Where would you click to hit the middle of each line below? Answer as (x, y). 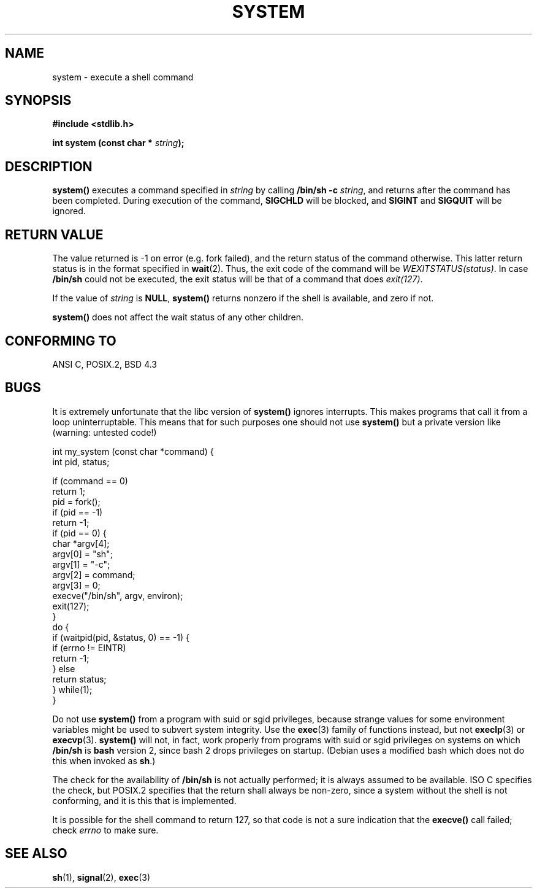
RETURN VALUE (54, 234)
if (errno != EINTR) (89, 648)
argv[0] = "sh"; (82, 554)
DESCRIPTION (49, 166)
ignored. (69, 211)
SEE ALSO (36, 854)
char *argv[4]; (81, 543)
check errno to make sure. (105, 830)
